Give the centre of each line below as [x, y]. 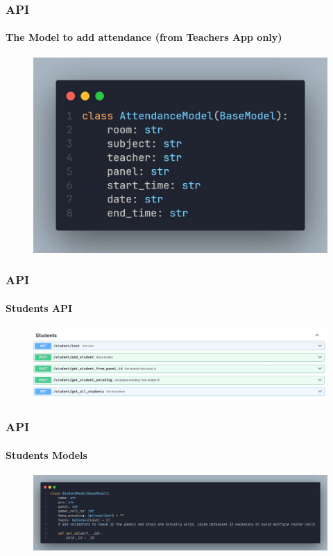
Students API [39, 307]
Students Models [46, 454]
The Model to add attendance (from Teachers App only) [144, 37]
